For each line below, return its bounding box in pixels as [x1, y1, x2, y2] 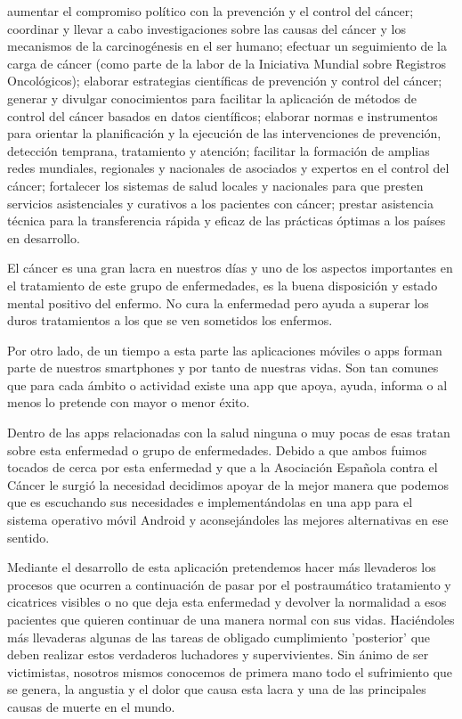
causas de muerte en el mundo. [7, 697, 175, 715]
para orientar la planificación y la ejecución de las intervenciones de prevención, [7, 124, 442, 143]
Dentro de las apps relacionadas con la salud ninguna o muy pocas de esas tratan [7, 423, 450, 442]
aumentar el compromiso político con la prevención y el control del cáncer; [7, 2, 414, 20]
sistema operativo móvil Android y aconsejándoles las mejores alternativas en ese [7, 511, 449, 529]
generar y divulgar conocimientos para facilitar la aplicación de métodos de [7, 88, 417, 107]
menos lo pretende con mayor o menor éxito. [7, 393, 250, 412]
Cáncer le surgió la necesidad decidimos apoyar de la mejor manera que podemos [7, 475, 449, 494]
